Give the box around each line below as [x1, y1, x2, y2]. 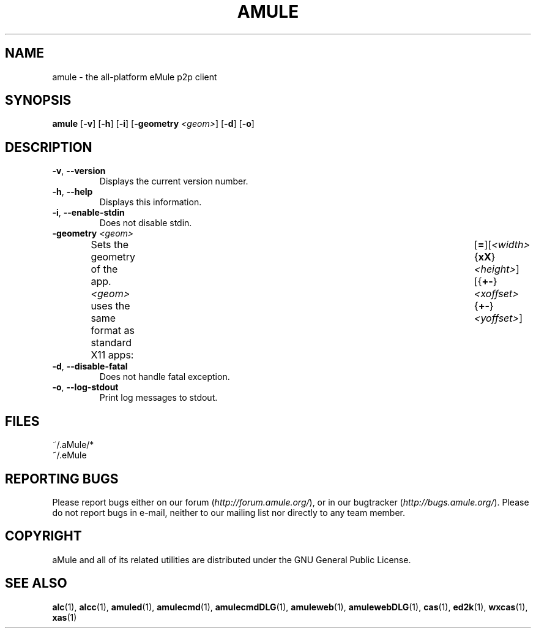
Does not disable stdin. [99, 218, 192, 229]
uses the [91, 300, 130, 313]
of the [91, 263, 118, 276]
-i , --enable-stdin [52, 207, 125, 218]
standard [91, 336, 132, 349]
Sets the [91, 238, 129, 251]
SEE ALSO [5, 575, 67, 591]
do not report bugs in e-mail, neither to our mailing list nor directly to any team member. [52, 507, 406, 518]
